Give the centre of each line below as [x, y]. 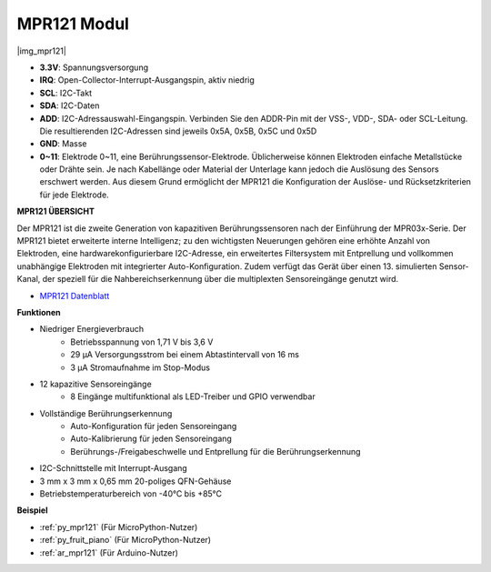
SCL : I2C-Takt [66, 93]
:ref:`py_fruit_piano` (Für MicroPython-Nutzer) [125, 540]
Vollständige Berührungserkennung [106, 413]
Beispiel [32, 510]
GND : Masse [63, 144]
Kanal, [29, 279]
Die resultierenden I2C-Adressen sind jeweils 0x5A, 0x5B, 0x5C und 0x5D [178, 131]
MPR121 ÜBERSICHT [55, 211]
